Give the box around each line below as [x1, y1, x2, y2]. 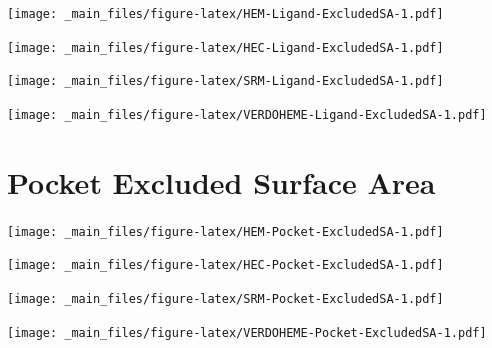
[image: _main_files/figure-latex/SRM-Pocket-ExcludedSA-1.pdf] [7, 292, 444, 307]
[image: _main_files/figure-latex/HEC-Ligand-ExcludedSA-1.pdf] [7, 40, 444, 55]
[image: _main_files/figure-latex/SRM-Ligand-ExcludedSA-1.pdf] [7, 74, 444, 89]
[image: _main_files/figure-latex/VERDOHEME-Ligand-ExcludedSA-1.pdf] [7, 107, 487, 122]
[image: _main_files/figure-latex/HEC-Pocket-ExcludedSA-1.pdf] [7, 258, 444, 273]
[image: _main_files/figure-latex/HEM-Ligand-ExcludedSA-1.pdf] [7, 7, 444, 21]
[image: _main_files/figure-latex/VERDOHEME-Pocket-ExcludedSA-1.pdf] [7, 325, 487, 340]
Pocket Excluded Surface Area [7, 161, 436, 202]
